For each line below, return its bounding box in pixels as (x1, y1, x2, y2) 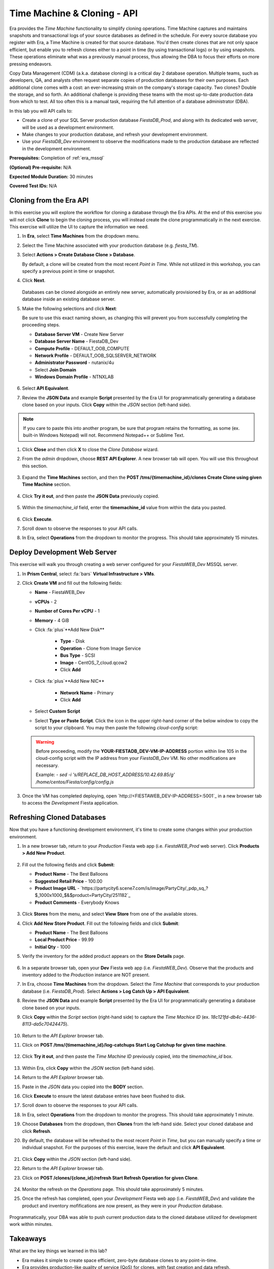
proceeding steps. (22, 322, 60, 328)
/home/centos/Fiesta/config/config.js (36, 779, 114, 785)
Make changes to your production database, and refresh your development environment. (22, 131, 208, 138)
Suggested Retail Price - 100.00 (35, 878, 102, 884)
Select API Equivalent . (22, 385, 70, 391)
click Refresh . (22, 1128, 52, 1134)
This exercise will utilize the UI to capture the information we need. (9, 224, 149, 230)
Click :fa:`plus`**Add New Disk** (35, 626, 105, 632)
